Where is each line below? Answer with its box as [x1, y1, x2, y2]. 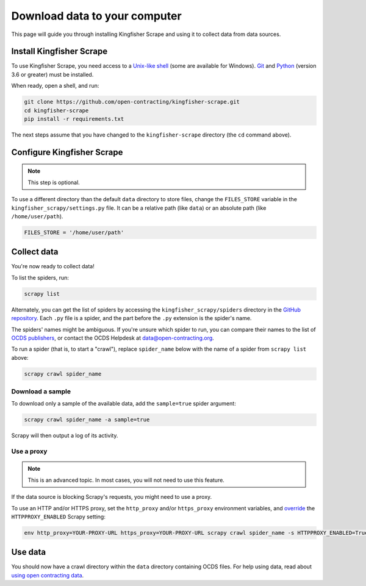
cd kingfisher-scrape [24, 107, 89, 114]
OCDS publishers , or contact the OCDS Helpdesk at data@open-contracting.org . [11, 334, 215, 341]
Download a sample [11, 387, 71, 396]
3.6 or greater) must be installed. [11, 71, 94, 78]
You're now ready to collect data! [11, 263, 95, 270]
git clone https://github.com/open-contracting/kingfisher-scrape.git [24, 98, 240, 105]
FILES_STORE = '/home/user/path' [24, 229, 124, 236]
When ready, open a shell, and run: [11, 82, 99, 90]
